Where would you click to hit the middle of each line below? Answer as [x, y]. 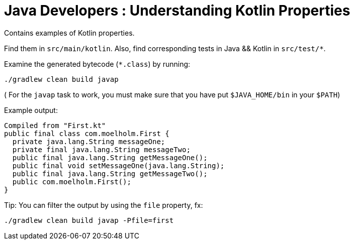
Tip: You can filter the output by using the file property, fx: [104, 205]
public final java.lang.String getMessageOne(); [110, 157]
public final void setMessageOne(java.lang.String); [118, 165]
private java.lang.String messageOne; [89, 141]
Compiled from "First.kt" [55, 125]
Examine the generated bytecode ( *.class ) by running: [97, 64]
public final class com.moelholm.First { [87, 133]
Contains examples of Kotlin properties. [69, 33]
